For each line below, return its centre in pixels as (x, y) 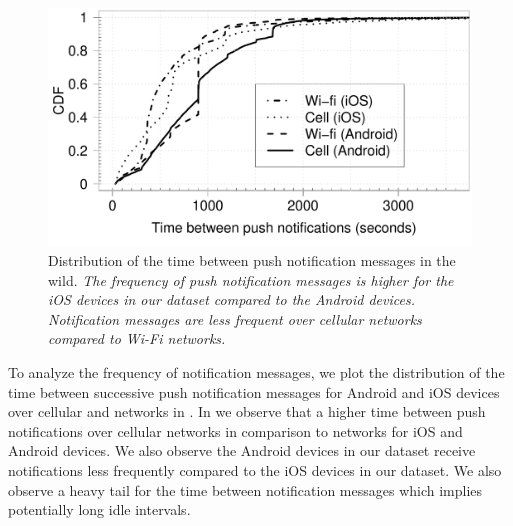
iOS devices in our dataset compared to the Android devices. (231, 299)
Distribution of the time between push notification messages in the (252, 260)
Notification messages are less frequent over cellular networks (235, 318)
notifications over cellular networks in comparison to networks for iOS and (235, 430)
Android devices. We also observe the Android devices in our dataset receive (242, 450)
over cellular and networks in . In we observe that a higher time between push (247, 411)
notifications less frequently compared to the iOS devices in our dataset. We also (255, 470)
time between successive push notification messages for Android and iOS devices (254, 391)
